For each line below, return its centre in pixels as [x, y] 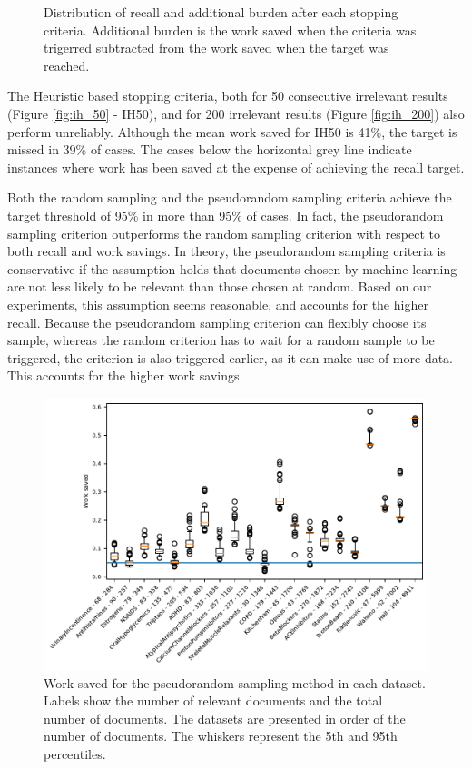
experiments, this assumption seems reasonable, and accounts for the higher [218, 304]
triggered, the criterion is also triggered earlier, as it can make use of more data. [231, 357]
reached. [67, 65]
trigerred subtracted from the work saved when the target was [216, 48]
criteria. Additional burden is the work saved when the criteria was [230, 30]
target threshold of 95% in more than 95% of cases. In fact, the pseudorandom [226, 215]
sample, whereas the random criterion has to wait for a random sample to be [221, 340]
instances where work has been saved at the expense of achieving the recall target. [236, 167]
